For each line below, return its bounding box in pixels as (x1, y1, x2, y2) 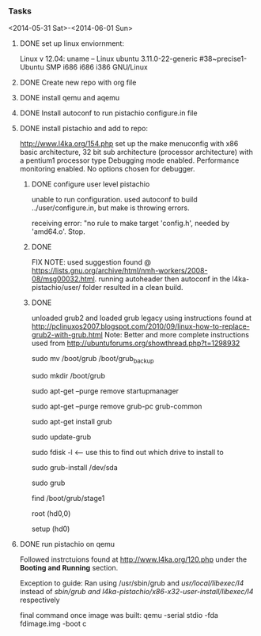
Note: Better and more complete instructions (104, 330, 249, 340)
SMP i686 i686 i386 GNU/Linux (46, 62, 148, 72)
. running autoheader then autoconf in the (94, 274, 231, 284)
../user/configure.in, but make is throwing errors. (31, 203, 190, 213)
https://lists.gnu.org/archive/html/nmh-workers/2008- (31, 266, 208, 276)
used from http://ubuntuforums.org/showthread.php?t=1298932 (31, 338, 240, 348)
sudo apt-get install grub (31, 417, 112, 427)
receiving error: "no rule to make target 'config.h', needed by (31, 219, 230, 228)
